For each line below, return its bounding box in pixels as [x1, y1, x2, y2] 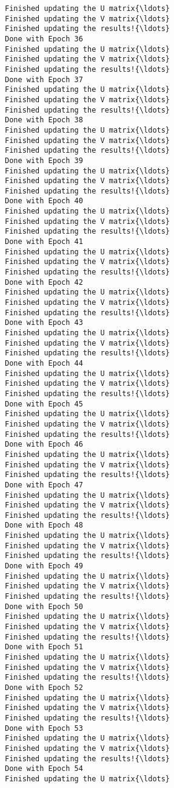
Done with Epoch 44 [5, 358, 83, 368]
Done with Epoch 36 [5, 34, 83, 43]
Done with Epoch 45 [5, 399, 83, 408]
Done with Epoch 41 [5, 237, 83, 246]
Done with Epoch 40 [5, 197, 83, 206]
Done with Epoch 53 [5, 723, 83, 733]
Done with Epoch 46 [5, 440, 83, 449]
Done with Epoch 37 [5, 75, 83, 84]
